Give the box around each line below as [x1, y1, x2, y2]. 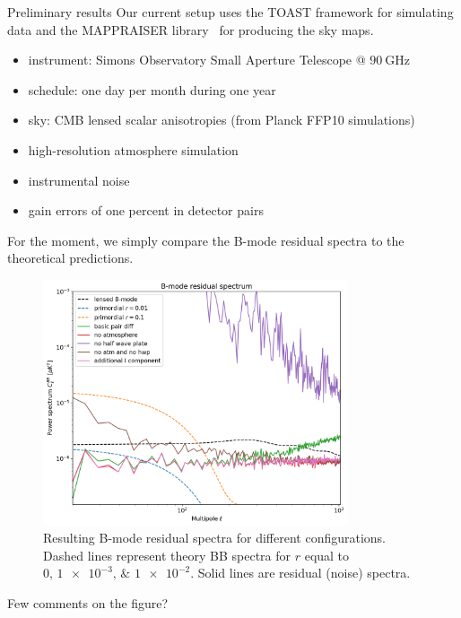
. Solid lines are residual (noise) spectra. [190, 563, 411, 582]
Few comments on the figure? [7, 593, 169, 612]
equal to [304, 545, 350, 564]
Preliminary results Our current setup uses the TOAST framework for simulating [7, 3, 454, 21]
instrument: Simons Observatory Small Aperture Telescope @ [28, 50, 366, 69]
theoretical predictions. [7, 248, 134, 267]
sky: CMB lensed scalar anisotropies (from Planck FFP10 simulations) [28, 110, 415, 129]
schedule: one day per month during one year [28, 80, 276, 99]
